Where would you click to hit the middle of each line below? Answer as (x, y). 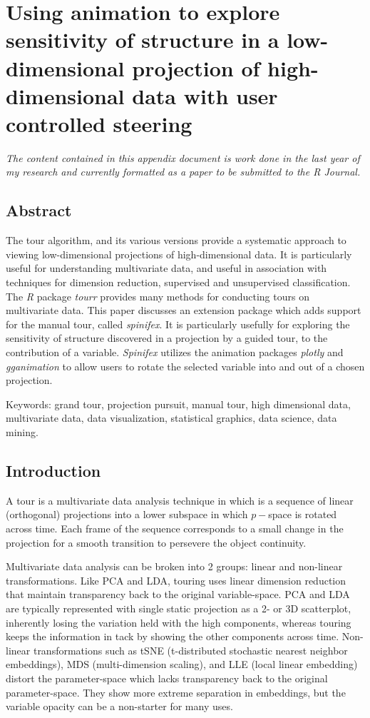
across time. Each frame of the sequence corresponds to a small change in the (175, 528)
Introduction (53, 470)
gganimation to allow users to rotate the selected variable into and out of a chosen (185, 366)
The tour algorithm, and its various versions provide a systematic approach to (176, 240)
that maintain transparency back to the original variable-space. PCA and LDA (178, 594)
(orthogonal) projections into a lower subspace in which (127, 514)
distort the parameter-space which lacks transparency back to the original (167, 678)
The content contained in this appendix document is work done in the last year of (183, 157)
